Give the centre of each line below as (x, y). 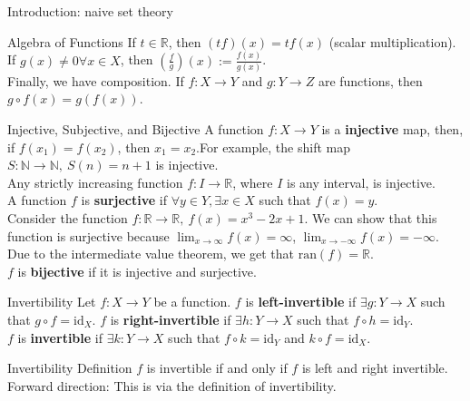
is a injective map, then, (392, 129)
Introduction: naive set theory (90, 11)
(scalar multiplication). (392, 41)
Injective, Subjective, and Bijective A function (136, 129)
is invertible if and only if (217, 368)
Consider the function (68, 217)
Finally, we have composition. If (96, 80)
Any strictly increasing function (95, 182)
